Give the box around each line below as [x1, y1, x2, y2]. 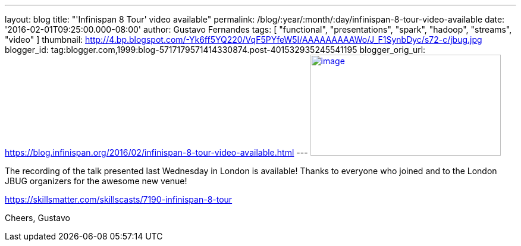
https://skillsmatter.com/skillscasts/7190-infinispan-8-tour [5, 194, 233, 204]
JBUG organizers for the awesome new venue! [5, 176, 187, 186]
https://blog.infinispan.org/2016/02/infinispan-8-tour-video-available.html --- [5, 147, 308, 157]
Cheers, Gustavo [5, 213, 70, 223]
